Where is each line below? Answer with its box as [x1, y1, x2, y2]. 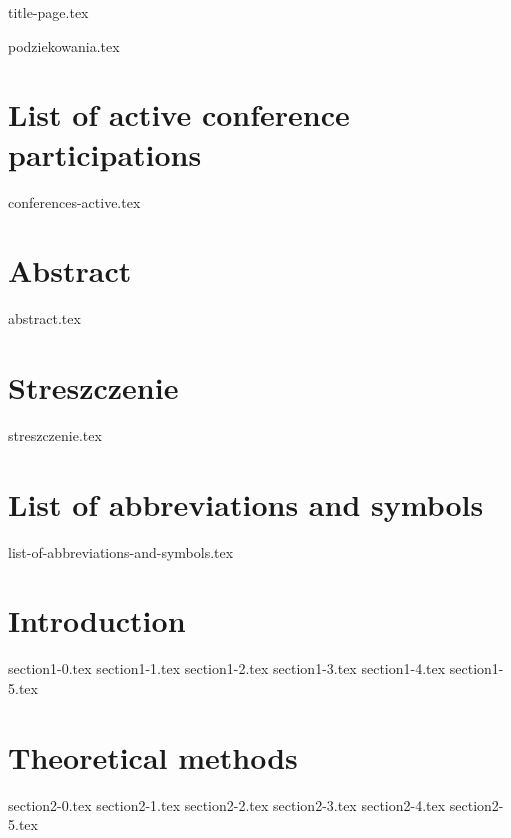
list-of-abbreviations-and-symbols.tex [8, 541, 234, 562]
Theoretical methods [8, 736, 298, 777]
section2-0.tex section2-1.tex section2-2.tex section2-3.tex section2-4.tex [8, 794, 446, 815]
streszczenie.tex [8, 424, 102, 445]
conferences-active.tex [8, 191, 141, 212]
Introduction [8, 600, 186, 641]
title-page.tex [8, 2, 89, 22]
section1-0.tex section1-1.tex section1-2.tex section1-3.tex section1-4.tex [8, 658, 446, 679]
